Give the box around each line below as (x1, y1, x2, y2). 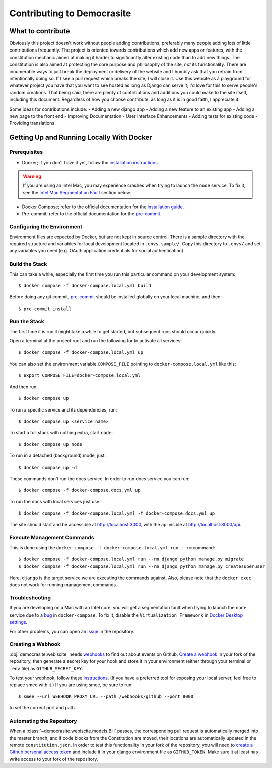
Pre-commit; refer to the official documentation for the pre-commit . (22, 211, 162, 217)
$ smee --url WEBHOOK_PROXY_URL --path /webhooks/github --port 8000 (18, 693, 194, 699)
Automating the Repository (9, 717, 78, 724)
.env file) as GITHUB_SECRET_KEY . (9, 665, 83, 672)
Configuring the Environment (9, 223, 83, 230)
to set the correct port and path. (9, 704, 76, 710)
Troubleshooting (9, 594, 51, 601)
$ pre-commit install (18, 305, 72, 312)
